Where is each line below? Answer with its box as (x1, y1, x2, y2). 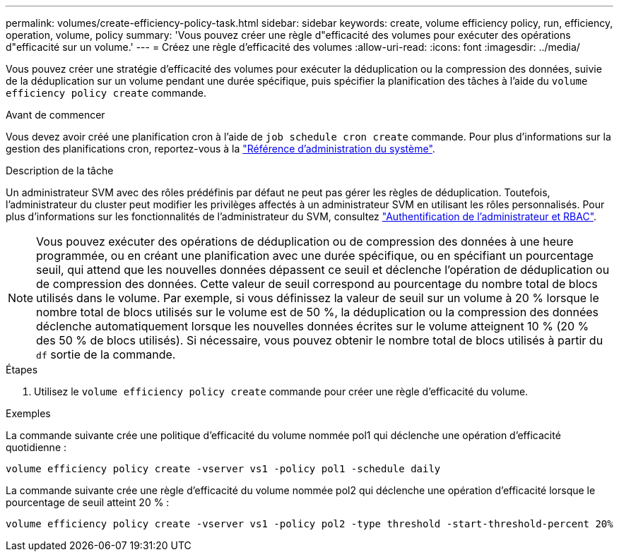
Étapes (6, 364, 38, 376)
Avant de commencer (6, 109, 105, 121)
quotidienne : (6, 441, 67, 453)
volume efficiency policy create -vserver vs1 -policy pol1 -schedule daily (6, 463, 441, 474)
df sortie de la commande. (36, 347, 176, 361)
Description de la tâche (6, 164, 114, 176)
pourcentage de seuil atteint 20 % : (6, 496, 170, 508)
